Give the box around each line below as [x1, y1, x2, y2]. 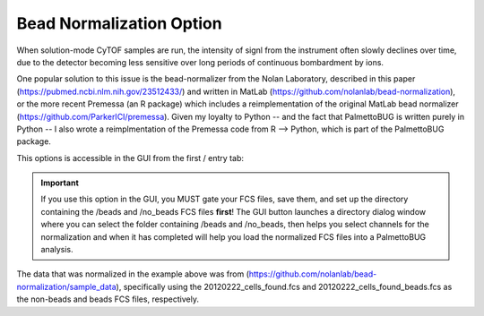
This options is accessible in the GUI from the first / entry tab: [16, 152, 244, 163]
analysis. [40, 244, 73, 255]
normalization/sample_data [16, 281, 117, 292]
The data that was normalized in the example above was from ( [16, 269, 250, 279]
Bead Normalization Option [16, 13, 223, 33]
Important [40, 177, 80, 188]
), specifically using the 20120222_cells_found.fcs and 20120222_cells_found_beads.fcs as [116, 281, 453, 292]
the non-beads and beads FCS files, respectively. [16, 294, 199, 304]
